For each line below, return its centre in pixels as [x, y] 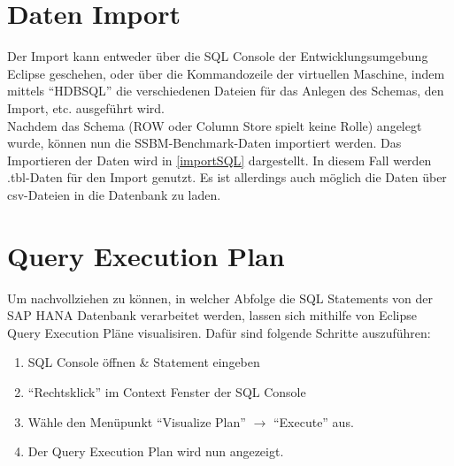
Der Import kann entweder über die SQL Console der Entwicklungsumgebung [218, 56]
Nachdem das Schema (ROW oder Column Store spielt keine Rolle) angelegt [215, 125]
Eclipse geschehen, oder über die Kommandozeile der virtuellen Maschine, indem [226, 73]
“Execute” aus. [313, 421]
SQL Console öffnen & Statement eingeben [144, 362]
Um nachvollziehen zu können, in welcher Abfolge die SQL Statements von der [220, 298]
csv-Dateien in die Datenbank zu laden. [114, 194]
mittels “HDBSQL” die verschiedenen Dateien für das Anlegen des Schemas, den [226, 91]
